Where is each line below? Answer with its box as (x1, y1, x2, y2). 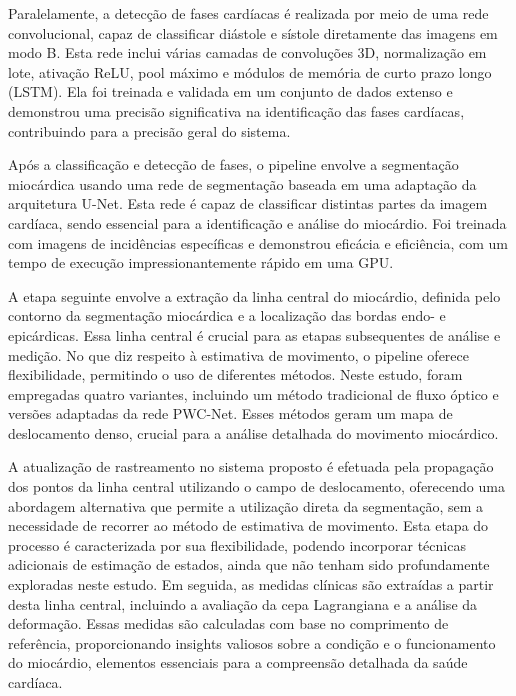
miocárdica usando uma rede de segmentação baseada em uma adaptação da (8, 173, 477, 194)
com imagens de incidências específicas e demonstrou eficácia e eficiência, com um (8, 232, 509, 253)
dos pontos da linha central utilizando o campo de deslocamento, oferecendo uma (8, 476, 505, 497)
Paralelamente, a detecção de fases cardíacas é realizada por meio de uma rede (8, 3, 489, 23)
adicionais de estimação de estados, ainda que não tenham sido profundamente (8, 554, 490, 575)
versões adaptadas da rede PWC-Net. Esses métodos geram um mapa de (8, 403, 453, 424)
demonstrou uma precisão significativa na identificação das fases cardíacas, (8, 100, 465, 121)
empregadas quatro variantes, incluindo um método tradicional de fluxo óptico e (8, 383, 499, 404)
